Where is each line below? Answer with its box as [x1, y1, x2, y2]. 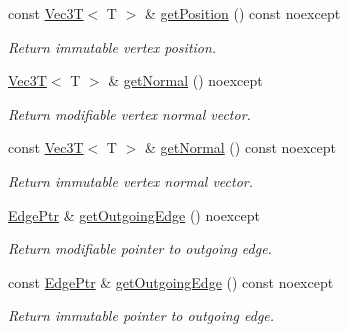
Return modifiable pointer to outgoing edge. [8, 238, 272, 259]
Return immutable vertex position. [8, 36, 217, 57]
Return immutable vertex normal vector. [8, 170, 254, 191]
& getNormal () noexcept [108, 70, 263, 91]
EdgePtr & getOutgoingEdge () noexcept [8, 204, 260, 225]
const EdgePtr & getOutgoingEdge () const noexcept [8, 271, 334, 292]
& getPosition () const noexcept [144, 3, 341, 23]
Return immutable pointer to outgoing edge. [8, 305, 275, 326]
